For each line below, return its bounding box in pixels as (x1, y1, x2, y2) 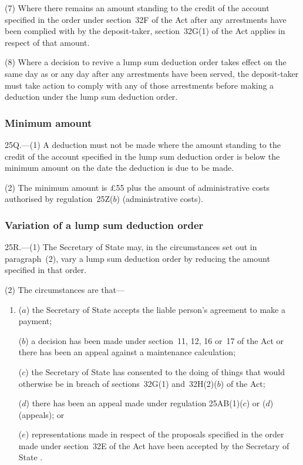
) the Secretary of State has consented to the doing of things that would (25, 365, 285, 378)
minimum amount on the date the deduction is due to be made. (5, 161, 234, 174)
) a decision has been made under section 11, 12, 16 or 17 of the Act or (25, 334, 284, 346)
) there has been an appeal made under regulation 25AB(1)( (26, 397, 243, 409)
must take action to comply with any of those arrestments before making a (5, 79, 274, 91)
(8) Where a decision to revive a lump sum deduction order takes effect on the (5, 56, 287, 68)
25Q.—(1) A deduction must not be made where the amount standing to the (5, 138, 281, 150)
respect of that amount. (5, 36, 90, 48)
